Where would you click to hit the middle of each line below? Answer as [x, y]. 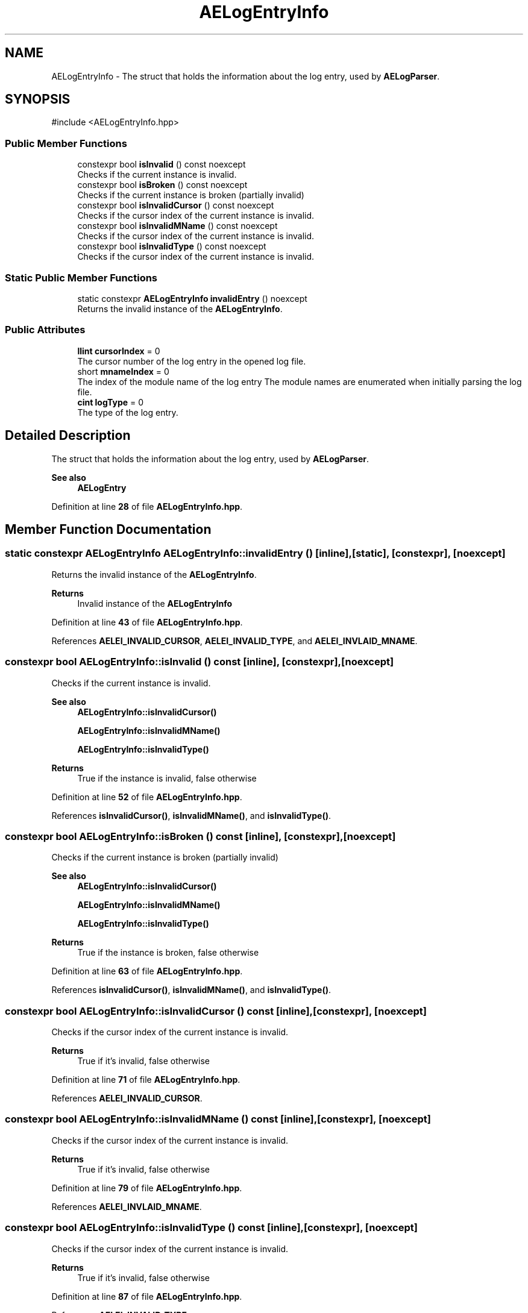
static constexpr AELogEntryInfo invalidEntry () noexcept [192, 298]
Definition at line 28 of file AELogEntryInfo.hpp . [147, 506]
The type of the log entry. [128, 412]
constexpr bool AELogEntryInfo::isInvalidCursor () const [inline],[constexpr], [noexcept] [216, 1011]
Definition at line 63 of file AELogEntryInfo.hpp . [147, 971]
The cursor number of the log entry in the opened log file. [192, 361]
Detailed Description [68, 436]
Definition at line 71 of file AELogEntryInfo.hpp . [146, 1080]
